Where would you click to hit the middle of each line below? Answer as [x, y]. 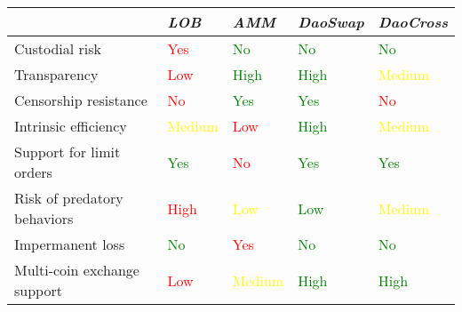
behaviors [44, 218]
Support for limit [68, 152]
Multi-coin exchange [77, 270]
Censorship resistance [81, 100]
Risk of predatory [69, 198]
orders [33, 172]
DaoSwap [331, 22]
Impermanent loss [70, 244]
